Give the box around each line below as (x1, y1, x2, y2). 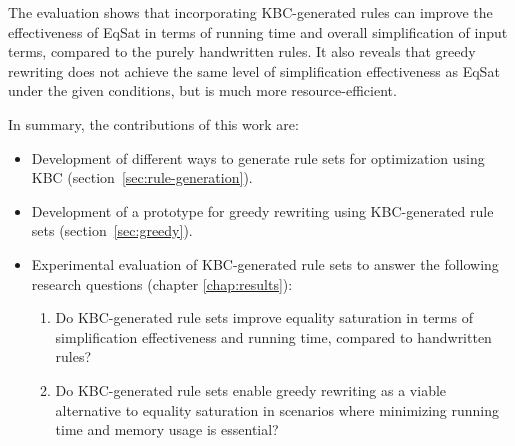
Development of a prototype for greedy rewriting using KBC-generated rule (31, 200, 494, 221)
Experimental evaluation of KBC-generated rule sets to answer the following (31, 253, 499, 274)
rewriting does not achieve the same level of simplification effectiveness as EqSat (8, 60, 500, 81)
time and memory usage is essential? (55, 419, 279, 440)
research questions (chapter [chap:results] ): (31, 273, 293, 294)
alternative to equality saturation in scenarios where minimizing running (55, 399, 499, 420)
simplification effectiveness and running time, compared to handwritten (55, 326, 492, 347)
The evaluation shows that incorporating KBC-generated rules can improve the (8, 2, 493, 22)
